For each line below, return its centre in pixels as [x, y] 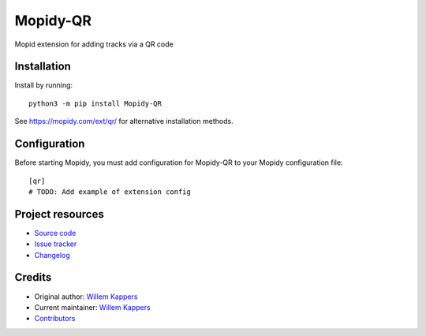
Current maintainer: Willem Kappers [92, 307]
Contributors [55, 319]
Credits [33, 277]
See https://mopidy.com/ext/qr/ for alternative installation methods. [124, 121]
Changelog [52, 255]
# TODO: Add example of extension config [110, 192]
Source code [55, 233]
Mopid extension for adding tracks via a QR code [94, 44]
